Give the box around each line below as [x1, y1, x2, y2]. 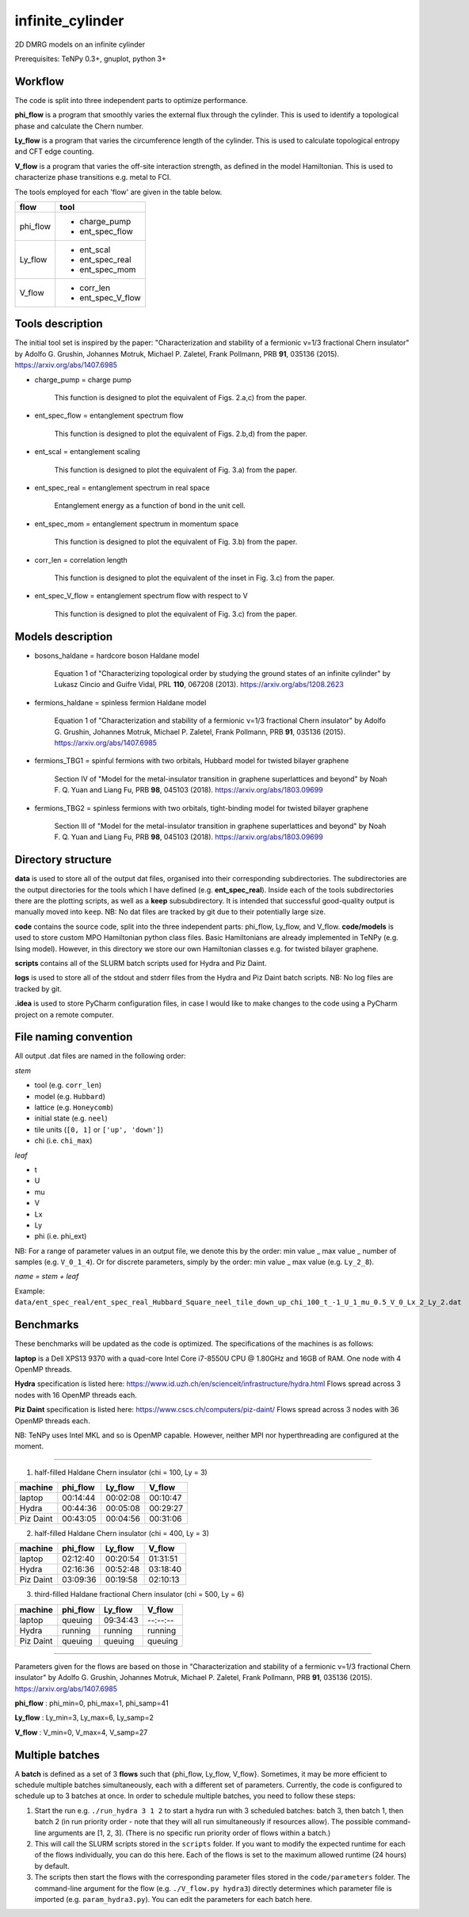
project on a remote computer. [14, 1010, 114, 1019]
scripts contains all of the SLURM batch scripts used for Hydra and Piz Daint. [14, 958, 267, 968]
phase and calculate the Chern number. [14, 121, 144, 131]
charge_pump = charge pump [34, 375, 132, 384]
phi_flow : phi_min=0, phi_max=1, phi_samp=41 [14, 1698, 170, 1708]
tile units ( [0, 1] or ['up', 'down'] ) [34, 1125, 164, 1134]
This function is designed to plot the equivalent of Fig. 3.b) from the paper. [54, 537, 298, 547]
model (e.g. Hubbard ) [34, 1091, 106, 1101]
